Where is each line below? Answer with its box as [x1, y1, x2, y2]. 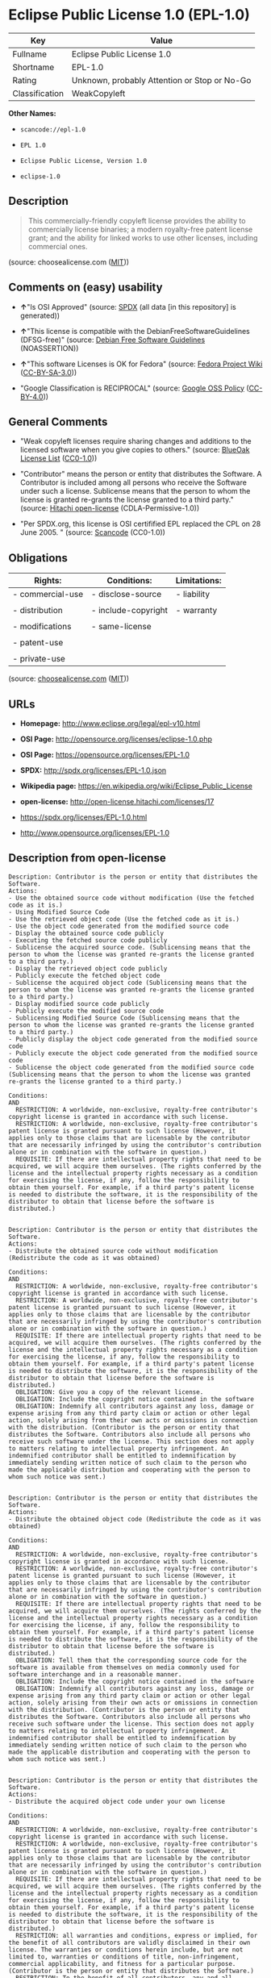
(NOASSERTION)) [19, 343, 79, 353]
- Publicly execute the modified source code [8, 1007, 164, 1015]
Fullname [12, 48, 47, 60]
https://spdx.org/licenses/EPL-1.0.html [19, 812, 148, 822]
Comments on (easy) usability [8, 281, 163, 294]
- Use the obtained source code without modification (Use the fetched [8, 894, 254, 902]
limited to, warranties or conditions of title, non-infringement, [8, 1952, 240, 1961]
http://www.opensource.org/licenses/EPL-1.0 [19, 828, 169, 837]
